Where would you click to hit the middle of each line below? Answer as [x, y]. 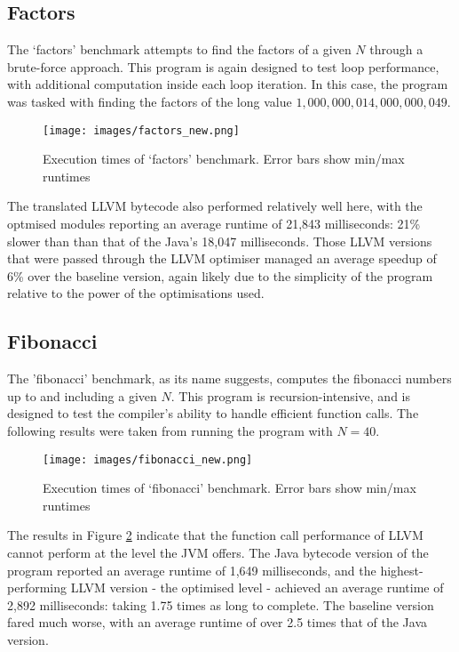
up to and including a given [82, 395]
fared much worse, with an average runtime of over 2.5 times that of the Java [217, 622]
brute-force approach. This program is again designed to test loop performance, [223, 66]
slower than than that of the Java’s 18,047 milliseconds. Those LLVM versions [220, 241]
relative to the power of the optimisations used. [136, 293]
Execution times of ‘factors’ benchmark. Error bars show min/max [224, 159]
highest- [402, 570]
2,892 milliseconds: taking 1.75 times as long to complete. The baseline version [221, 604]
